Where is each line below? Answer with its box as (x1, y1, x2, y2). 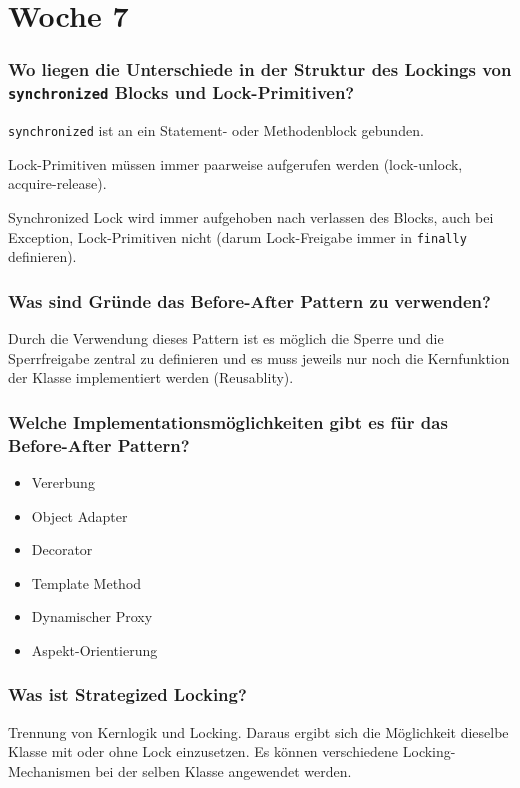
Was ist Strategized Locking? (8, 682, 247, 707)
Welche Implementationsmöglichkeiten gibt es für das (8, 409, 448, 434)
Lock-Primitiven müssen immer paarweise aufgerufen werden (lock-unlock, (8, 153, 463, 174)
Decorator (31, 539, 93, 560)
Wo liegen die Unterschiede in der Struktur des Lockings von (8, 57, 512, 82)
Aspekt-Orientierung (31, 639, 158, 660)
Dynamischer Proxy (31, 606, 153, 627)
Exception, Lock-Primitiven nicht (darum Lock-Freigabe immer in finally (8, 226, 467, 247)
